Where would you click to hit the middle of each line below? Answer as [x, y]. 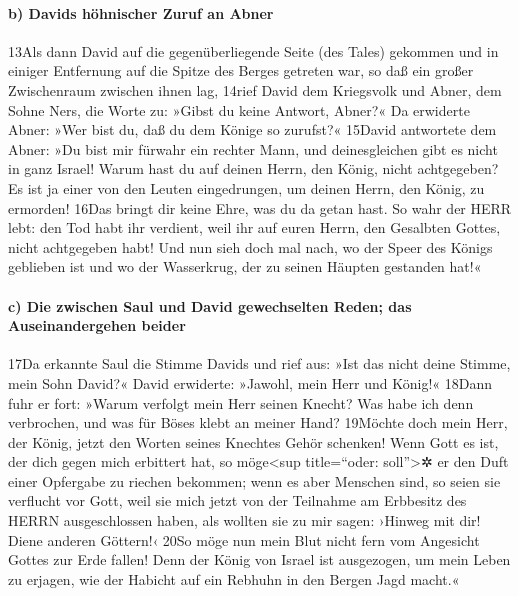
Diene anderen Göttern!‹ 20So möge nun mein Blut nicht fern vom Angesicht [244, 539]
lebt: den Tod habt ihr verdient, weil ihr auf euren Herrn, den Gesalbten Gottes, [254, 227]
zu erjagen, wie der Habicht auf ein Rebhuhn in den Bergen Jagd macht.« [234, 578]
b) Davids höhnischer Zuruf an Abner [141, 12]
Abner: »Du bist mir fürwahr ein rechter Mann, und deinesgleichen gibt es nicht [253, 148]
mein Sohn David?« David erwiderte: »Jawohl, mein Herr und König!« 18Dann [250, 382]
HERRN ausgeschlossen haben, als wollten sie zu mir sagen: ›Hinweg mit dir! [244, 520]
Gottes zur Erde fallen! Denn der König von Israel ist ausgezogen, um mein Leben [259, 559]
